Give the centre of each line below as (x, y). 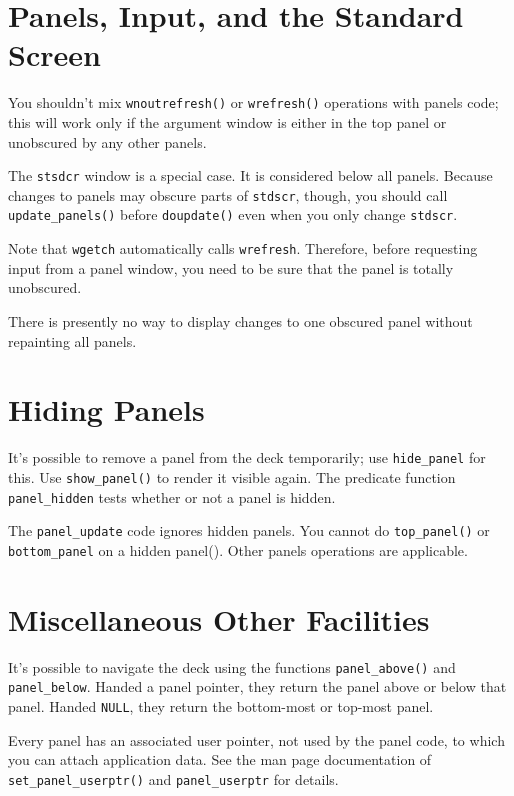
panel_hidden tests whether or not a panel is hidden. (172, 496)
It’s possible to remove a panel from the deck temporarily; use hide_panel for (247, 457)
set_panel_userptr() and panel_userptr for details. (173, 778)
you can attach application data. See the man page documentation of (220, 759)
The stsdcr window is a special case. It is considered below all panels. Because (250, 175)
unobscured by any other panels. (107, 141)
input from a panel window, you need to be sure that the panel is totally (231, 267)
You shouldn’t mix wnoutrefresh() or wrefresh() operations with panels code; (253, 102)
